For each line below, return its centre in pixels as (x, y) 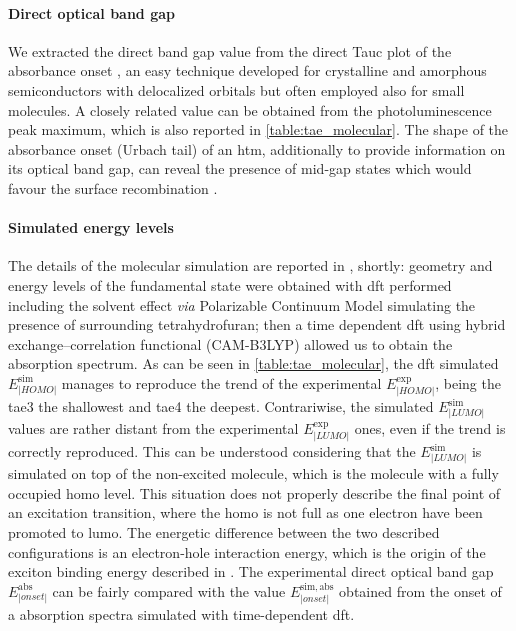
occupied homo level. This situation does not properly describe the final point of (254, 492)
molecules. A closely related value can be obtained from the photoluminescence (250, 109)
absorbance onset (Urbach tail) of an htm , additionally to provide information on (257, 148)
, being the (468, 382)
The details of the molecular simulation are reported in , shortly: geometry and (250, 265)
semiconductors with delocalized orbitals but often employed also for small (236, 89)
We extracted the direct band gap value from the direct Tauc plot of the (230, 50)
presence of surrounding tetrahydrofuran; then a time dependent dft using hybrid (257, 324)
